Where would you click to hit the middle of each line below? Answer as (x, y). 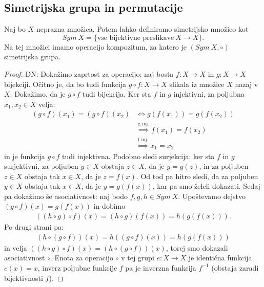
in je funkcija (25, 156)
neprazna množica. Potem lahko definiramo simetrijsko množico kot (142, 29)
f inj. (143, 140)
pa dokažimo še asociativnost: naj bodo (66, 196)
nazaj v (247, 84)
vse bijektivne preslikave (136, 38)
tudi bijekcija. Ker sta (117, 94)
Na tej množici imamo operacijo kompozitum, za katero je (95, 46)
